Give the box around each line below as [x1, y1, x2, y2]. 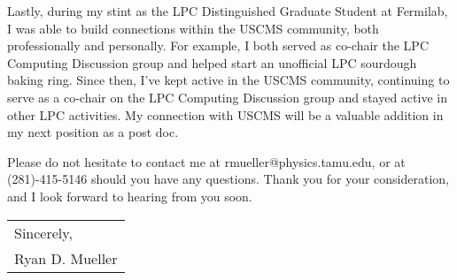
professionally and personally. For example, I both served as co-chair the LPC [7, 36, 430, 55]
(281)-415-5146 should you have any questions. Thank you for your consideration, [7, 170, 450, 188]
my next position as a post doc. [7, 123, 179, 141]
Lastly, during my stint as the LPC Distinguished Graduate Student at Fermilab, [7, 2, 448, 19]
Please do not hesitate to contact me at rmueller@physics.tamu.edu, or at [7, 152, 406, 170]
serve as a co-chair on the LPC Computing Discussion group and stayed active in [7, 87, 447, 106]
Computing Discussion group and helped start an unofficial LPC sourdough [7, 53, 417, 72]
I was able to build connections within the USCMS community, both [7, 19, 379, 37]
